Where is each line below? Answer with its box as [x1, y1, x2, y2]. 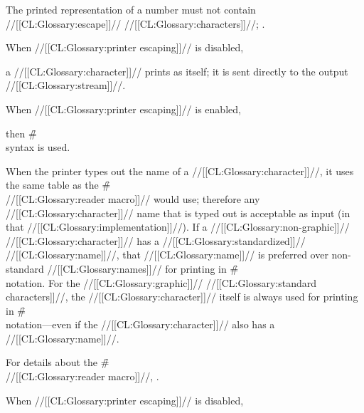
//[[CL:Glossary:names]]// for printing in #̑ [47, 261, 239, 276]
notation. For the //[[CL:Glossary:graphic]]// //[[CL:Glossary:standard [6, 275, 316, 290]
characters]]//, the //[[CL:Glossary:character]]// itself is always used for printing [6, 289, 358, 304]
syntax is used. [6, 140, 70, 155]
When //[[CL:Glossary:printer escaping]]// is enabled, [6, 101, 241, 116]
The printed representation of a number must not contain [6, 2, 256, 16]
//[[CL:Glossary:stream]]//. [6, 78, 126, 93]
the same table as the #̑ [6, 177, 111, 192]
